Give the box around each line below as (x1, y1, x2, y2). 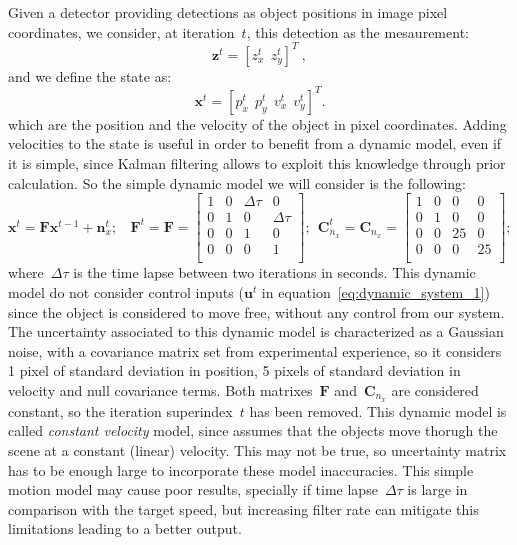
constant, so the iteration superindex (8, 400, 233, 421)
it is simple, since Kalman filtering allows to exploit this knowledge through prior (8, 152, 506, 173)
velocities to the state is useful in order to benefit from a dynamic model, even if (8, 133, 502, 154)
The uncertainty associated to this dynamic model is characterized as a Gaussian (8, 321, 504, 342)
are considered (391, 379, 479, 400)
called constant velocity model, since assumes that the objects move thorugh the (8, 420, 498, 441)
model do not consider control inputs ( (8, 281, 244, 302)
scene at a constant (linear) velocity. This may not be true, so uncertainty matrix (8, 439, 507, 460)
